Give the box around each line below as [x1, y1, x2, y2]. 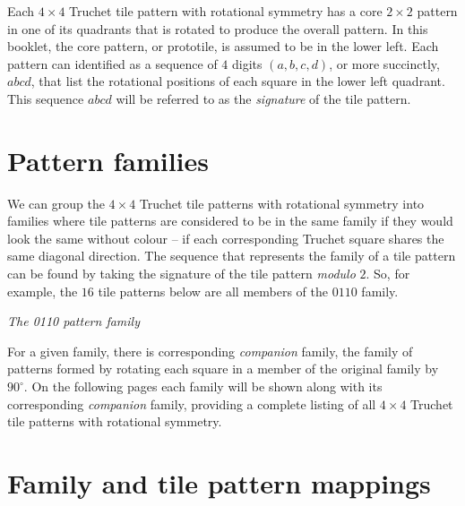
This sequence [7, 89, 84, 107]
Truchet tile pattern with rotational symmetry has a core [69, 2, 383, 20]
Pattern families [7, 142, 210, 178]
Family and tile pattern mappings [7, 465, 431, 501]
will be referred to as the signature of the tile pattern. [116, 89, 411, 107]
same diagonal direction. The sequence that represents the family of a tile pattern [7, 246, 456, 265]
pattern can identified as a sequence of [7, 54, 218, 73]
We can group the [7, 193, 105, 212]
